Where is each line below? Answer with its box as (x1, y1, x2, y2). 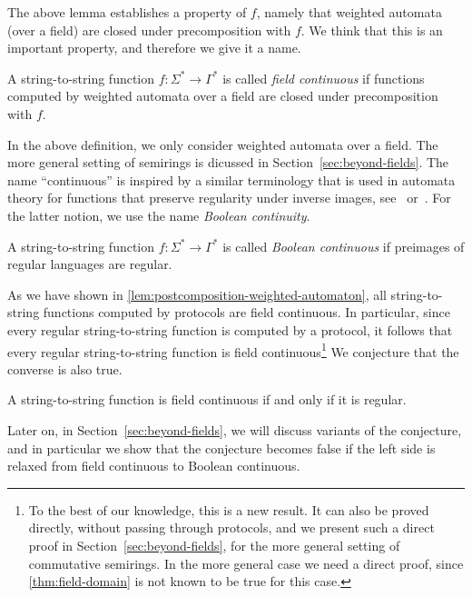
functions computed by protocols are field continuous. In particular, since (43, 303, 450, 322)
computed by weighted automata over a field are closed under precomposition (7, 86, 438, 105)
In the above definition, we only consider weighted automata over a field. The (7, 134, 438, 154)
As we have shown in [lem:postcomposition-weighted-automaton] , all (7, 284, 387, 303)
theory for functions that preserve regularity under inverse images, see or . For (7, 188, 451, 207)
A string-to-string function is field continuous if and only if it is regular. (7, 390, 407, 409)
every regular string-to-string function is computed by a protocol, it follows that (7, 320, 453, 339)
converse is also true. (7, 359, 123, 378)
